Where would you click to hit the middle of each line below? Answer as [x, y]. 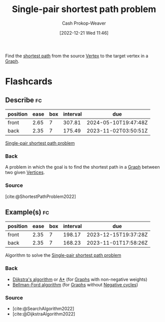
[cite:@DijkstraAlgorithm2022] [44, 314]
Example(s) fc [27, 212]
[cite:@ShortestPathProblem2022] [41, 196]
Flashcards [29, 82]
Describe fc [23, 100]
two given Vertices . [25, 172]
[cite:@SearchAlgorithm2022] [43, 308]
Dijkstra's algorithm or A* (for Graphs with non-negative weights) [80, 279]
